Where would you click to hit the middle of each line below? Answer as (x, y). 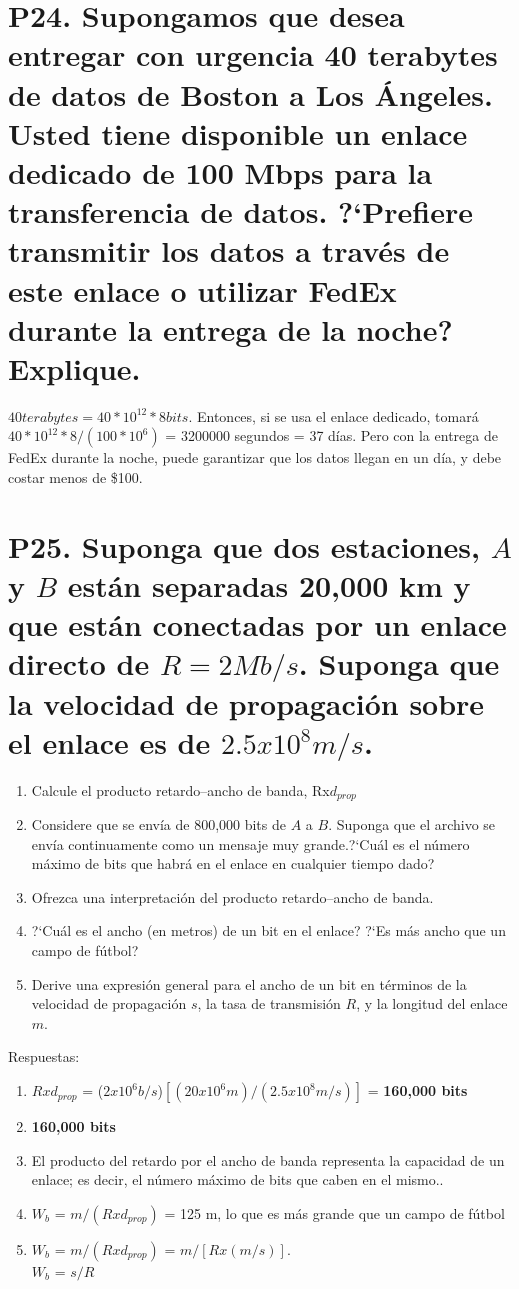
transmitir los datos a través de (229, 250)
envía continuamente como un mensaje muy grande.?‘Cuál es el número (250, 843)
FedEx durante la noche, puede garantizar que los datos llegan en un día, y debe (255, 457)
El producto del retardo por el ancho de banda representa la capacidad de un (268, 1159)
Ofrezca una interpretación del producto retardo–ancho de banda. (232, 896)
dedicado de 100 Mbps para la (220, 171)
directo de (79, 663)
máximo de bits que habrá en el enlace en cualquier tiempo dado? (233, 863)
